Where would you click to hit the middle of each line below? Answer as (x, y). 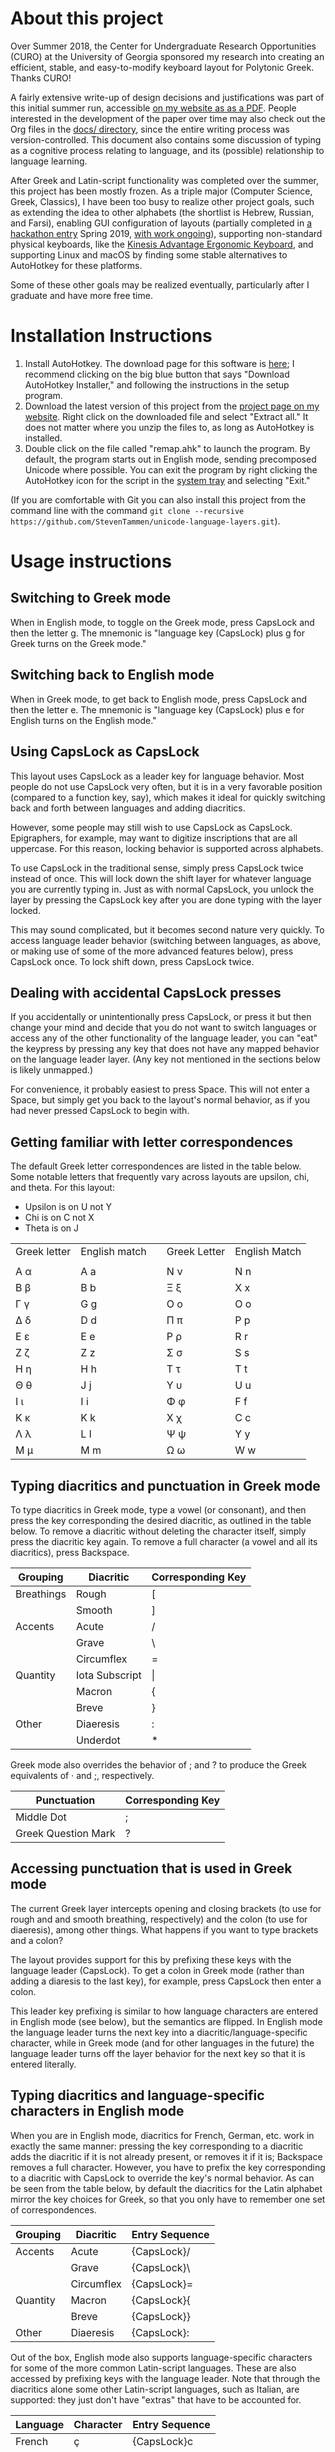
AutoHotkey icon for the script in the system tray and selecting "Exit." (167, 480)
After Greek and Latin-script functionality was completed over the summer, (165, 180)
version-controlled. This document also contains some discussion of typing (166, 139)
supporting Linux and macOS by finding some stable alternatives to (149, 254)
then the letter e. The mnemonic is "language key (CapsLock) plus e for (157, 709)
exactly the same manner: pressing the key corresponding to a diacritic (157, 2146)
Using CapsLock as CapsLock (105, 752)
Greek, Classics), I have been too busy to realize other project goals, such (162, 201)
